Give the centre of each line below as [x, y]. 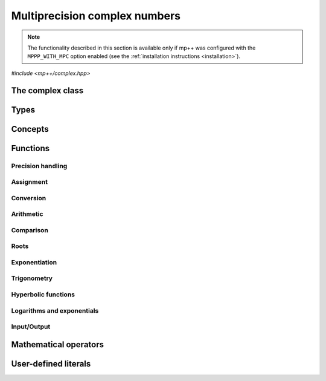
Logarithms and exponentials [55, 310]
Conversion [29, 198]
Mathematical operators [57, 344]
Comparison [30, 230]
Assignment [30, 182]
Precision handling [39, 166]
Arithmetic [27, 214]
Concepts [30, 129]
